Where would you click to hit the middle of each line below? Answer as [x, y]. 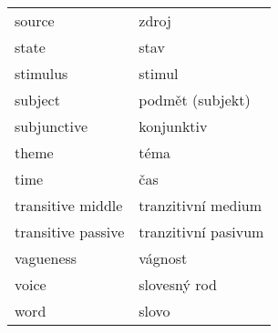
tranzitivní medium [201, 205]
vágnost [163, 258]
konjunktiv [173, 126]
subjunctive [51, 126]
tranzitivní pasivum [201, 232]
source [35, 20]
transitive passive [70, 232]
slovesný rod [178, 284]
